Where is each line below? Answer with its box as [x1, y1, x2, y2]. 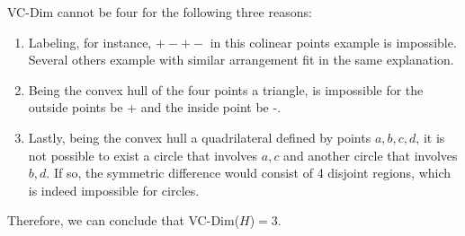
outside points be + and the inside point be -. [28, 98, 282, 117]
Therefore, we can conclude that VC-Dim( [7, 211, 240, 230]
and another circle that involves [283, 145, 458, 164]
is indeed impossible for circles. [28, 180, 200, 199]
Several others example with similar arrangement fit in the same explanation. [28, 50, 454, 69]
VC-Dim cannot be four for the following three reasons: [7, 3, 312, 21]
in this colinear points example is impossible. [210, 32, 457, 51]
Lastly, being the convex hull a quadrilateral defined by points [28, 127, 371, 146]
